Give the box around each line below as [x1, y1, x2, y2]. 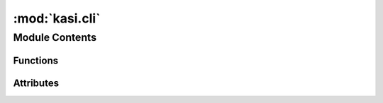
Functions [13, 54, 59, 66]
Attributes [13, 77, 60, 89]
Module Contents [13, 31, 97, 44]
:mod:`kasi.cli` [13, 11, 101, 26]
